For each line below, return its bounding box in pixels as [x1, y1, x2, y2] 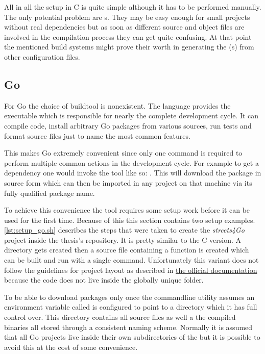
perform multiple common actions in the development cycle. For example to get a [4, 157, 259, 168]
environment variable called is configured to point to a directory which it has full [4, 301, 257, 312]
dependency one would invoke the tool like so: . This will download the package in [4, 167, 261, 178]
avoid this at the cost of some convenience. [4, 341, 138, 352]
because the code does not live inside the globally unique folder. [4, 274, 204, 285]
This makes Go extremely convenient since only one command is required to [4, 147, 243, 158]
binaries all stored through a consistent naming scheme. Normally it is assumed [4, 321, 253, 332]
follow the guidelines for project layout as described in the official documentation [4, 264, 257, 275]
